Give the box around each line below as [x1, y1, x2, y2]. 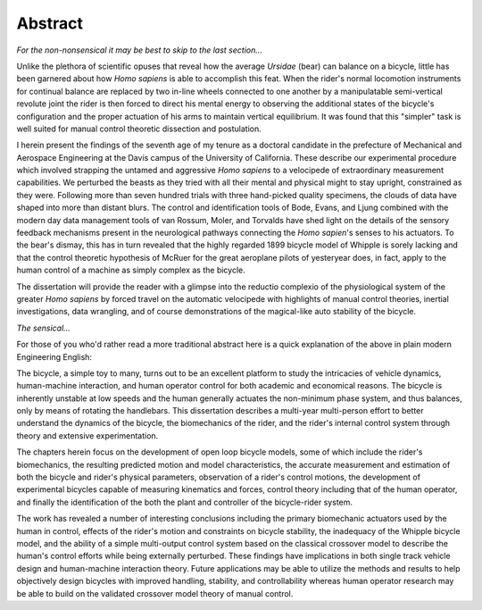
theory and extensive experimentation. [16, 430, 159, 441]
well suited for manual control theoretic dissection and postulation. [16, 123, 262, 134]
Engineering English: [16, 351, 93, 362]
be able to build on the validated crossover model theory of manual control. [16, 588, 294, 598]
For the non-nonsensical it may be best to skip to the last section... [16, 45, 263, 55]
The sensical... [16, 322, 71, 333]
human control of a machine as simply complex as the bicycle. [16, 264, 245, 276]
